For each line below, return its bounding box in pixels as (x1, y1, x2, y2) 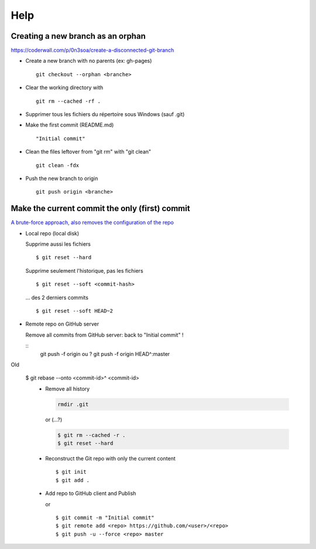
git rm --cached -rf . (36, 97, 101, 104)
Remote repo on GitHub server (25, 320, 99, 328)
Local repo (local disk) (25, 229, 80, 237)
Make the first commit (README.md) (25, 121, 114, 128)
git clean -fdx (36, 162, 80, 168)
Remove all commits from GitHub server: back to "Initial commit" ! (25, 331, 184, 338)
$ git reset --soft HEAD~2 (36, 308, 114, 314)
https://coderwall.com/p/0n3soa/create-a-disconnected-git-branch (11, 47, 174, 54)
